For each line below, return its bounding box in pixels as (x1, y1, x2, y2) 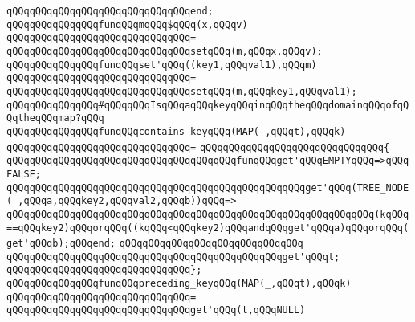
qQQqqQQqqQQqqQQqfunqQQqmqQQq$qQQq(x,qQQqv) (6, 18, 248, 31)
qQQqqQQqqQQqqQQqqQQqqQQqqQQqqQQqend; (6, 6, 214, 17)
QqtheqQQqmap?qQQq (6, 112, 104, 124)
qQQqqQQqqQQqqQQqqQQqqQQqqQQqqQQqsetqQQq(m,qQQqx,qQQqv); (6, 45, 323, 57)
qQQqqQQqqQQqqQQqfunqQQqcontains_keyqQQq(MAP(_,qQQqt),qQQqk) (6, 125, 346, 137)
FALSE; (6, 168, 41, 180)
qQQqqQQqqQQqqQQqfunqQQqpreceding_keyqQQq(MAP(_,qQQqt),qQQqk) (6, 278, 352, 290)
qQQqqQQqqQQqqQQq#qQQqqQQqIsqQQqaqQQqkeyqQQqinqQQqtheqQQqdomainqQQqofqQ (6, 99, 409, 111)
